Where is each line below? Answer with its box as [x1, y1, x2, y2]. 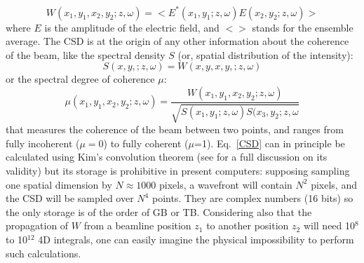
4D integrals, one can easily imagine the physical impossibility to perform [38, 232, 354, 247]
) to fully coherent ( [103, 135, 189, 150]
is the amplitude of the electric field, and [44, 20, 220, 34]
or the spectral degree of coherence [6, 72, 155, 86]
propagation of [6, 218, 69, 233]
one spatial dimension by [6, 177, 112, 191]
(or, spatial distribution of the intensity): [177, 47, 353, 62]
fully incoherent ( [6, 135, 80, 150]
